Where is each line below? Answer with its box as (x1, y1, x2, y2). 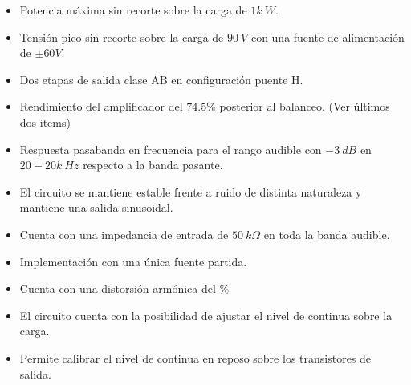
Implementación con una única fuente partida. (19, 253, 247, 269)
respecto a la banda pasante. (83, 156, 223, 173)
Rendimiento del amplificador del (19, 98, 183, 115)
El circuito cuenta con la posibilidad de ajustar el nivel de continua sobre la (19, 306, 393, 323)
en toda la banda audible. (263, 225, 390, 242)
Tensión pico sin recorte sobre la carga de (19, 28, 224, 45)
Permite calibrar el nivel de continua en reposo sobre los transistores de (19, 349, 372, 366)
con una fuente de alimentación (250, 28, 405, 45)
